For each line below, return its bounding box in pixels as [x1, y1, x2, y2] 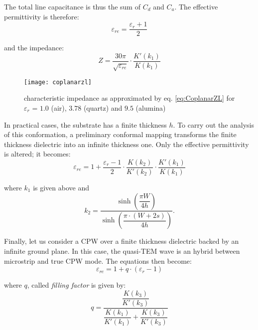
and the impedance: [4, 42, 64, 53]
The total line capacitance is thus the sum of [4, 1, 140, 11]
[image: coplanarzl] [24, 78, 92, 86]
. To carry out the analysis [173, 119, 255, 130]
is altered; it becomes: [4, 149, 71, 159]
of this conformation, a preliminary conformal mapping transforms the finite [4, 129, 237, 140]
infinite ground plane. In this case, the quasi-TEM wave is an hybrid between [4, 246, 240, 256]
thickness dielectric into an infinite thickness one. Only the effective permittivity [4, 139, 249, 149]
